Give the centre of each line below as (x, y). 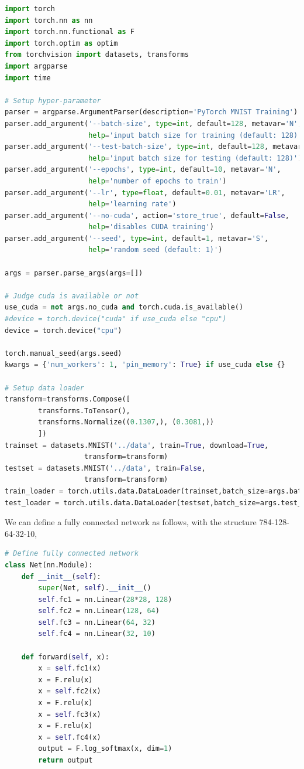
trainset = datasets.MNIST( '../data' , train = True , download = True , (137, 445)
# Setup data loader (45, 388)
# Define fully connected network (72, 554)
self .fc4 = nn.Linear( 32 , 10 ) (97, 634)
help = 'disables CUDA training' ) (151, 227)
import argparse (36, 66)
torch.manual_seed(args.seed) (63, 353)
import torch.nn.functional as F (70, 32)
